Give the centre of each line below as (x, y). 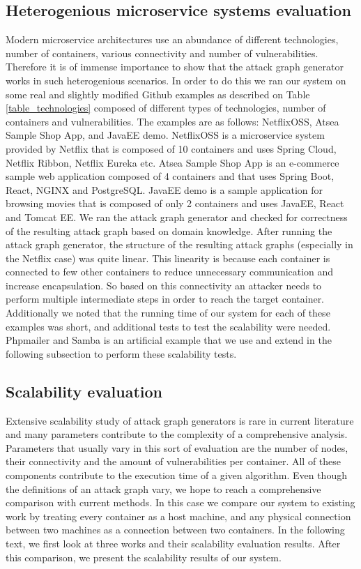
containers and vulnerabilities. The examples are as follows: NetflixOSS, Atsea (172, 121)
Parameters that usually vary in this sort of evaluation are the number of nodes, (177, 447)
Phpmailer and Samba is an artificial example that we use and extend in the (169, 340)
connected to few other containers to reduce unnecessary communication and (170, 272)
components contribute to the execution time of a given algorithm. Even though (176, 475)
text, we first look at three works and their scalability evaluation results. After (173, 543)
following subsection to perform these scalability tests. (121, 353)
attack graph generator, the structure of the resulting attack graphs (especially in (179, 244)
